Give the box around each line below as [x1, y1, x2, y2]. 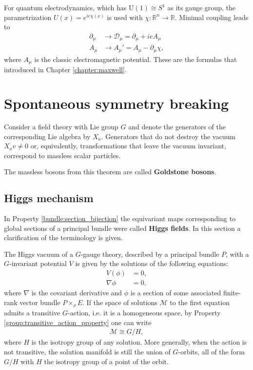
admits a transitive [4, 308, 60, 318]
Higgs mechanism [4, 190, 94, 206]
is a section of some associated [130, 288, 221, 298]
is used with [107, 12, 143, 22]
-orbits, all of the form [178, 346, 245, 356]
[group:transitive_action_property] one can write [4, 317, 152, 327]
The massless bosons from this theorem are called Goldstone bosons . [4, 166, 216, 177]
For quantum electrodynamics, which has [4, 2, 127, 12]
